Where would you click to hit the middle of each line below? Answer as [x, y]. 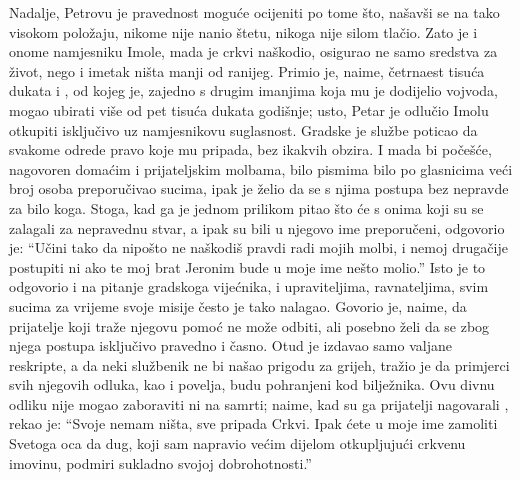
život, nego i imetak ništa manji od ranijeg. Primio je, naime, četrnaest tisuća [247, 70]
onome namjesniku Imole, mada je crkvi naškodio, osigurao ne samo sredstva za [253, 51]
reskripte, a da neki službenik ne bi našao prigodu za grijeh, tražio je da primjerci [259, 364]
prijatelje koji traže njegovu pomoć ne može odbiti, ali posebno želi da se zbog [249, 325]
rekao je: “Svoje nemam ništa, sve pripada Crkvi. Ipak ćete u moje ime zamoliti [253, 423]
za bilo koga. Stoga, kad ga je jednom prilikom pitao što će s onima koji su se [246, 207]
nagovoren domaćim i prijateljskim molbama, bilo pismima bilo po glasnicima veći [261, 168]
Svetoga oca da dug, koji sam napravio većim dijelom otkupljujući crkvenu [237, 443]
